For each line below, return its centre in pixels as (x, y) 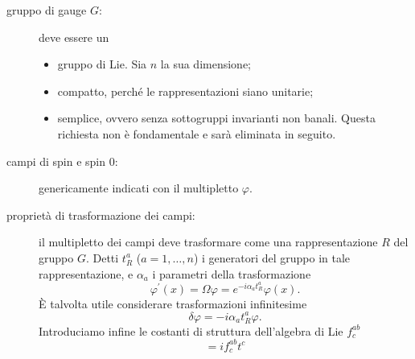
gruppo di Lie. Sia (102, 64)
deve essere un (74, 37)
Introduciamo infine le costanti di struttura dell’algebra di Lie (191, 330)
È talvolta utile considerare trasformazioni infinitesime (173, 303)
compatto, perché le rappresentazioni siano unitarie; (185, 91)
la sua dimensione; (206, 64)
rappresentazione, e (86, 273)
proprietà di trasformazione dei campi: (101, 215)
